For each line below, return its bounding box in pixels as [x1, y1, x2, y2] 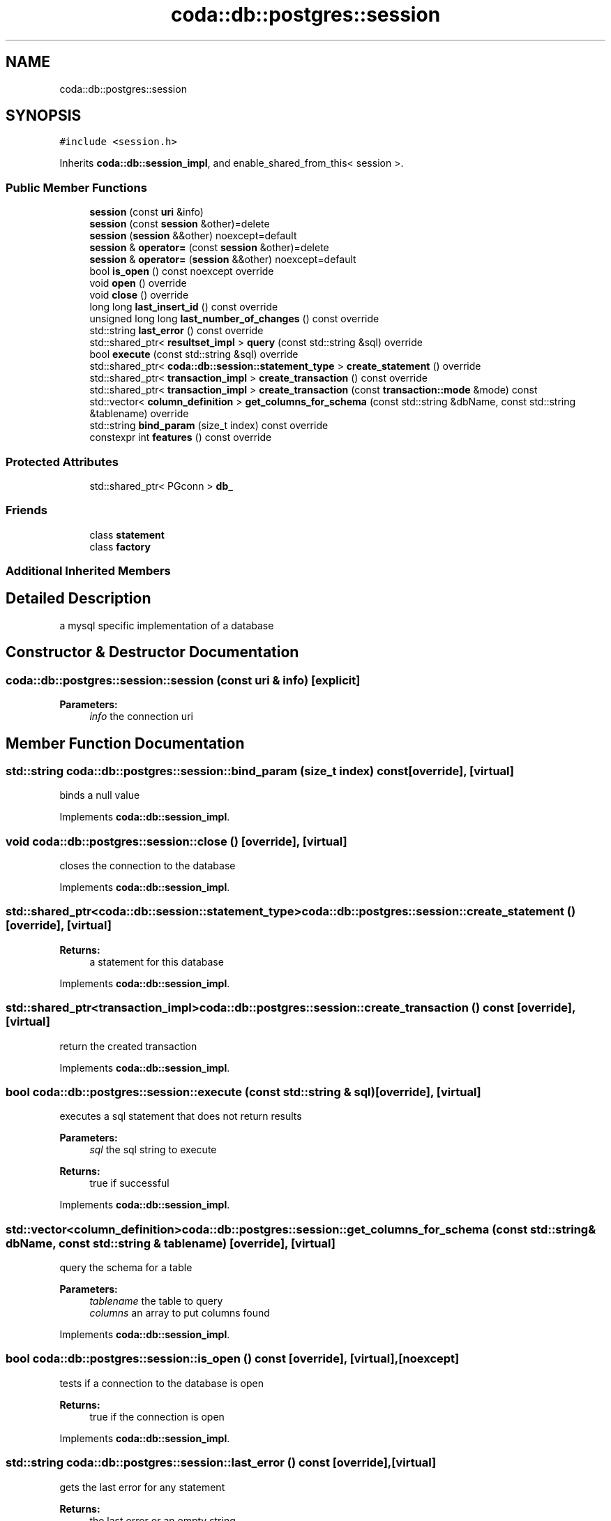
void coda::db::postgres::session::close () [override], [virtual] [6, 834, 347, 848]
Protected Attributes [6, 454, 119, 469]
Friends [6, 503, 47, 518]
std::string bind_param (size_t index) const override [89, 419, 329, 432]
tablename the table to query [89, 1295, 223, 1308]
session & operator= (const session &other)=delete [89, 241, 329, 254]
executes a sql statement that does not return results [59, 1110, 302, 1123]
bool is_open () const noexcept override [89, 265, 274, 278]
